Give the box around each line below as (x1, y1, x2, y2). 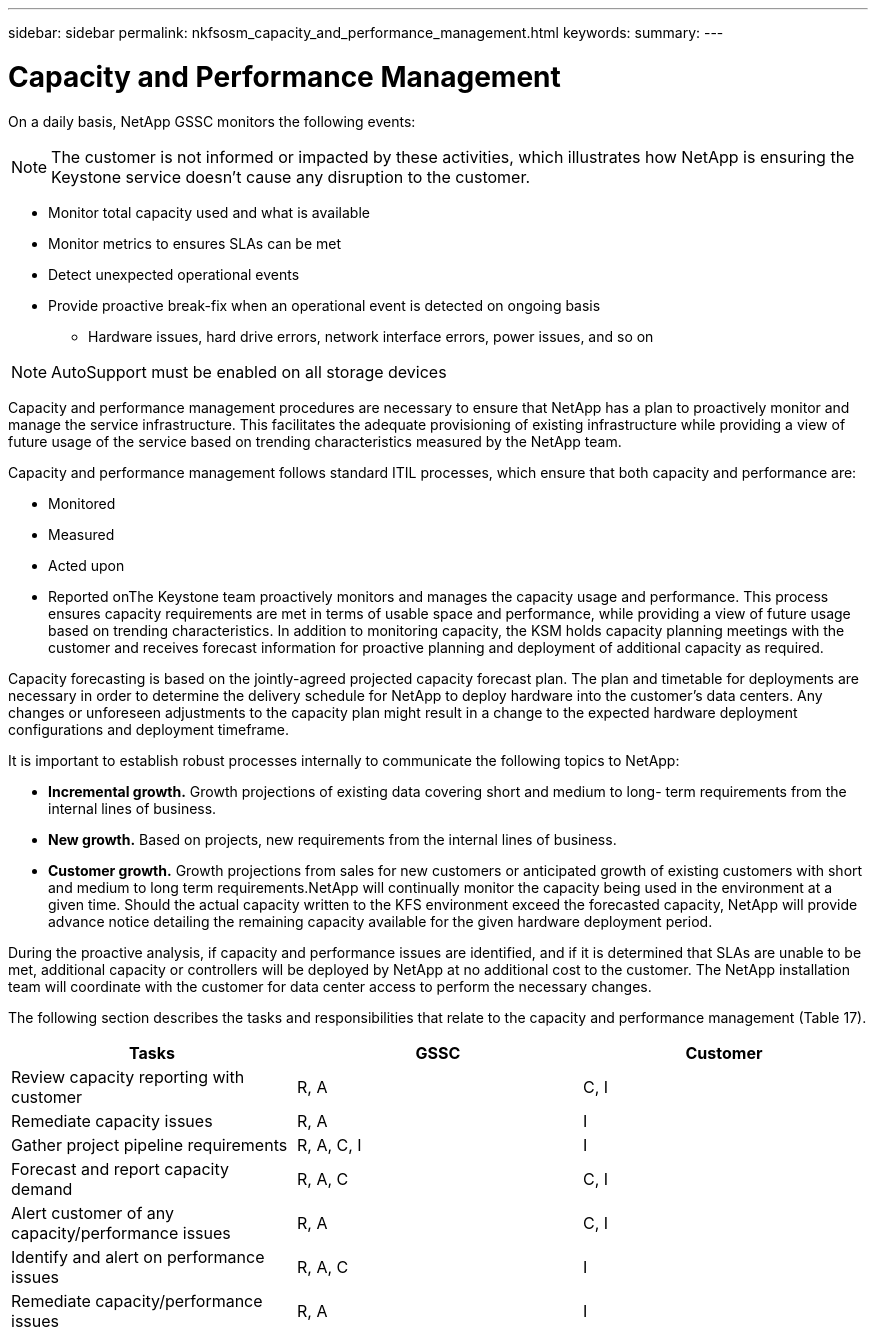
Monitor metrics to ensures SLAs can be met (48, 234, 342, 252)
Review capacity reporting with (11, 1066, 245, 1087)
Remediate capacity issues (11, 1110, 213, 1131)
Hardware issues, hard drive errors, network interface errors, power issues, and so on (88, 327, 654, 345)
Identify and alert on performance (11, 1246, 265, 1267)
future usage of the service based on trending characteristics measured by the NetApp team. (8, 432, 622, 450)
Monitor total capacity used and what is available (48, 203, 370, 221)
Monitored (48, 494, 116, 512)
